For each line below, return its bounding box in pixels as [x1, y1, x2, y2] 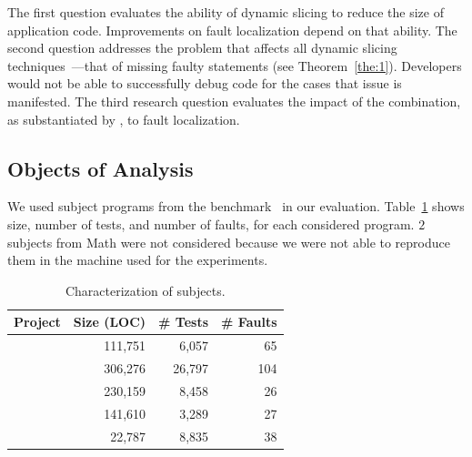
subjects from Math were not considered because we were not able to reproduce [7, 232, 450, 251]
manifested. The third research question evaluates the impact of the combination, [7, 91, 461, 110]
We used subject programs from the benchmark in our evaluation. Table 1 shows [7, 197, 465, 216]
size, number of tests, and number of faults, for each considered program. [7, 214, 415, 233]
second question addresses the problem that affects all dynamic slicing [7, 38, 397, 57]
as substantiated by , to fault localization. [7, 109, 240, 128]
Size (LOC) [73, 312, 146, 331]
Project [14, 312, 61, 331]
